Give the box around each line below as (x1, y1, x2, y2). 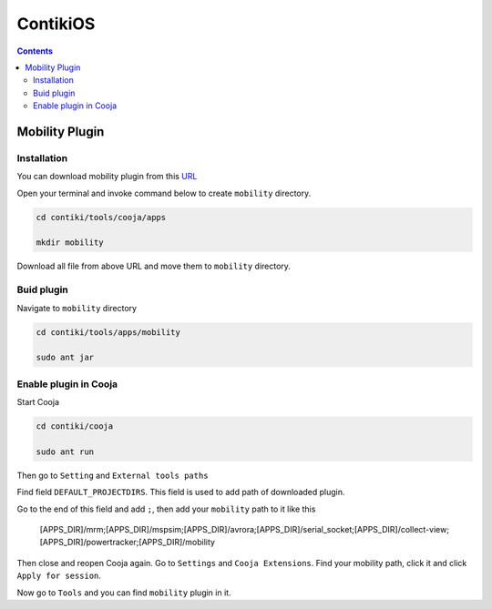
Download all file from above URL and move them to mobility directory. (16, 260, 292, 272)
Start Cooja (16, 397, 59, 408)
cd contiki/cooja (36, 421, 114, 431)
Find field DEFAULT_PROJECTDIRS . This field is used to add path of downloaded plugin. (16, 487, 345, 498)
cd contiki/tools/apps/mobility (36, 327, 181, 337)
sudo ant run (36, 446, 95, 457)
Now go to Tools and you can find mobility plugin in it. (16, 587, 231, 598)
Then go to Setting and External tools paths (16, 470, 209, 481)
